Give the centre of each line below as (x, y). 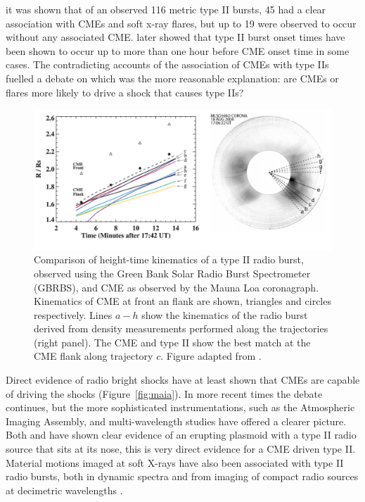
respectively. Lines (73, 314)
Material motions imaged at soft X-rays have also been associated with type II (175, 462)
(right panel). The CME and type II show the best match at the (172, 342)
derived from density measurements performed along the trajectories (181, 328)
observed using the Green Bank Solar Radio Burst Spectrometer (172, 273)
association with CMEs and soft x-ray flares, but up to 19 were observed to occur (181, 23)
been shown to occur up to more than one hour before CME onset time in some (178, 50)
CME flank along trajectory (94, 356)
